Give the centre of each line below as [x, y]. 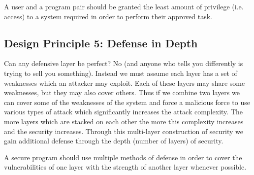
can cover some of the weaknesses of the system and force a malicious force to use [127, 102]
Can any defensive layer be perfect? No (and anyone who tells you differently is [124, 63]
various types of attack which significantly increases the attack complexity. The [123, 112]
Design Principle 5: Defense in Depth [101, 43]
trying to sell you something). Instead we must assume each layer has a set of [121, 73]
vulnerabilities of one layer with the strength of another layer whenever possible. [125, 167]
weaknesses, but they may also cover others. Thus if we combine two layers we [122, 92]
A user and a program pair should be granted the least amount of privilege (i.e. [124, 6]
